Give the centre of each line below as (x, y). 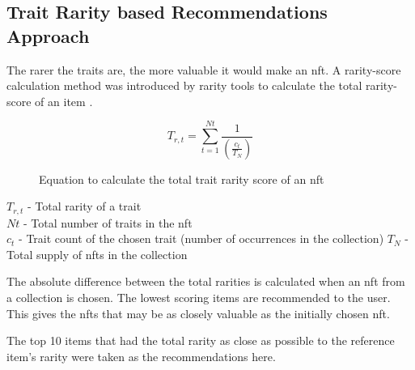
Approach (48, 35)
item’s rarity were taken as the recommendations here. (141, 356)
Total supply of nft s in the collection (97, 254)
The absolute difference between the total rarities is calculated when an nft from (206, 281)
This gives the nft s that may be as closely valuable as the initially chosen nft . (198, 313)
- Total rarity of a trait (84, 206)
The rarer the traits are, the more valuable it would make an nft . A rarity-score (204, 69)
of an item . (64, 101)
